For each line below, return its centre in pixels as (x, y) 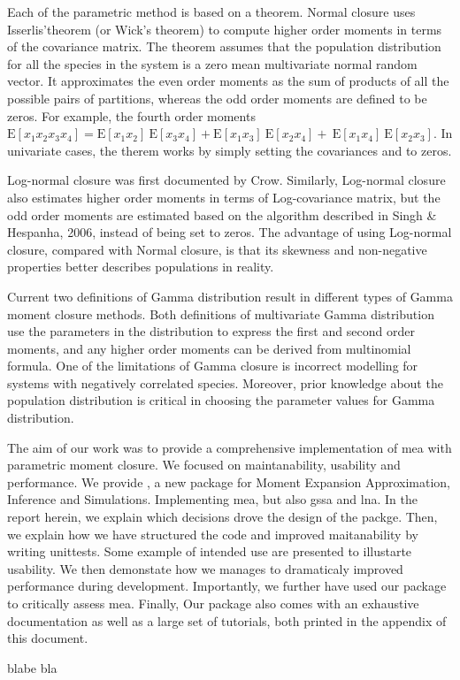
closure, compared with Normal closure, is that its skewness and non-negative (217, 249)
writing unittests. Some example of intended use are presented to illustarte (210, 551)
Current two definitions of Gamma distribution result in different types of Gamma (230, 296)
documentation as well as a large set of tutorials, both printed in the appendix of (227, 620)
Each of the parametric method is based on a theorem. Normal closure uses (211, 11)
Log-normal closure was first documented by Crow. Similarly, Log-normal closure (226, 180)
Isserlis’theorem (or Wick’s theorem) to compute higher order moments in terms (225, 29)
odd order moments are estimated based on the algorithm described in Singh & (222, 214)
